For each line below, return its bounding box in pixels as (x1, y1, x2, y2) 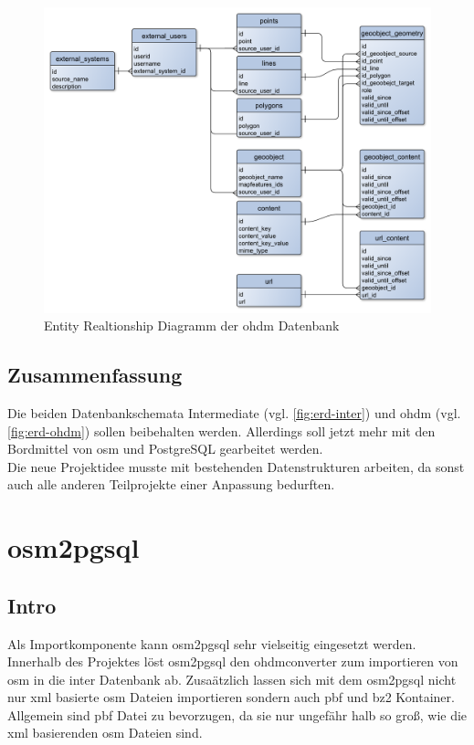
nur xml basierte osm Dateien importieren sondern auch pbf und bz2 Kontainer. (7, 687, 455, 707)
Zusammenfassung (7, 361, 183, 389)
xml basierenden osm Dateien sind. (7, 723, 203, 742)
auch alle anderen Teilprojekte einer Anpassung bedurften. (7, 475, 335, 494)
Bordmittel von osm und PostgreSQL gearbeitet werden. (7, 439, 323, 458)
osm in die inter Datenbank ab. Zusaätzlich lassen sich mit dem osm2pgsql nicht (7, 669, 457, 688)
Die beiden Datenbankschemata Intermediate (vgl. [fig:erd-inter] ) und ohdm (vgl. (7, 403, 461, 422)
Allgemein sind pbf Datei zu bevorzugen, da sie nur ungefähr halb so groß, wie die (7, 705, 468, 724)
